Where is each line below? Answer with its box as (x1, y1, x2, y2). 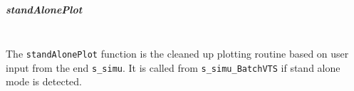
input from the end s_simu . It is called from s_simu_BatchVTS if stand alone (6, 60, 340, 75)
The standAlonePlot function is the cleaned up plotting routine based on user (6, 46, 349, 61)
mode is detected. (6, 74, 83, 89)
